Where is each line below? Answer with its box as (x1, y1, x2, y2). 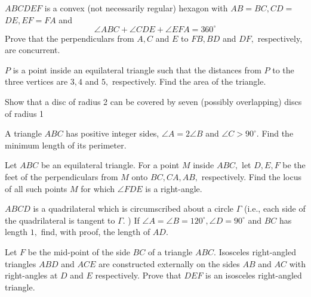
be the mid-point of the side (27, 246, 130, 258)
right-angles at (5, 269, 58, 281)
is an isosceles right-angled (205, 269, 302, 281)
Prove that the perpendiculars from (5, 32, 134, 44)
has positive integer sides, (66, 127, 159, 140)
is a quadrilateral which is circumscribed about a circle (33, 202, 234, 215)
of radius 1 (5, 107, 44, 119)
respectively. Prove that (95, 269, 181, 281)
